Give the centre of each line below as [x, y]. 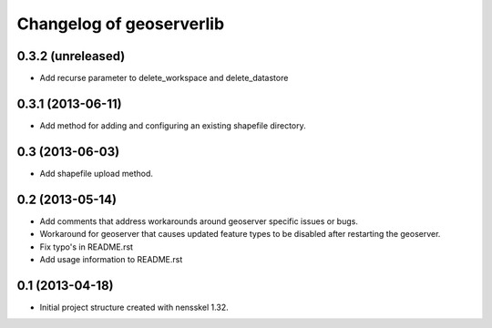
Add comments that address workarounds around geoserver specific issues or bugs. [199, 221]
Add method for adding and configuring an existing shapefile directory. [173, 125]
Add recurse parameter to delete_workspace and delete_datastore [164, 78]
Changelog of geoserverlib [121, 24]
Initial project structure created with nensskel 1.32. [134, 307]
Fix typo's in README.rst [87, 247]
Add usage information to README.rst [111, 259]
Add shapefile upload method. [97, 173]
